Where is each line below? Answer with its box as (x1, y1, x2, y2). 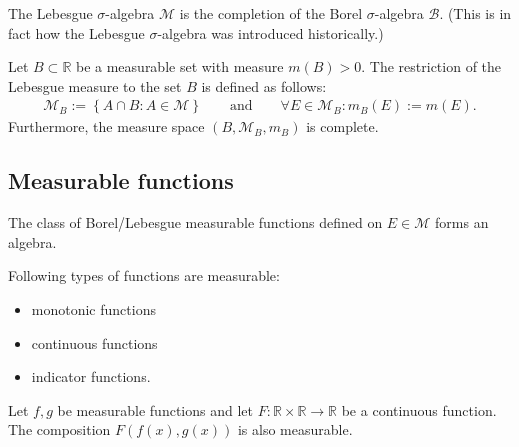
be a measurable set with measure (75, 56, 284, 77)
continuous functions (31, 332, 158, 353)
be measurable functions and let (57, 399, 253, 420)
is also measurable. (237, 419, 353, 440)
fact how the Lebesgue (8, 22, 145, 43)
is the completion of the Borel (179, 3, 363, 23)
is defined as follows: (201, 75, 327, 96)
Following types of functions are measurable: (8, 265, 280, 286)
